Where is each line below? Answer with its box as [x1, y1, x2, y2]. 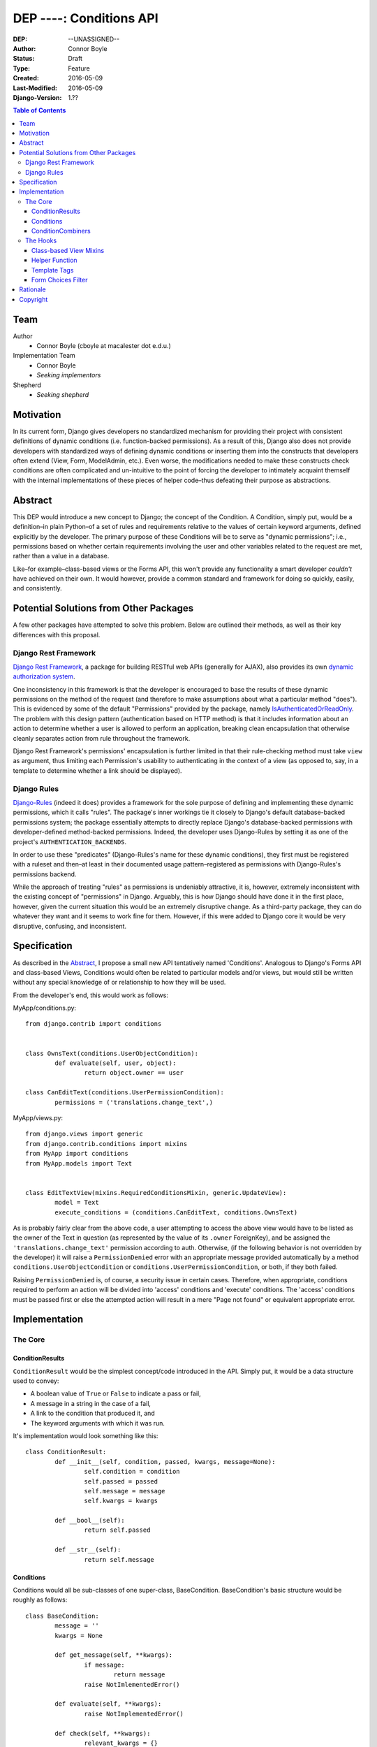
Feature [68, 64, 90, 73]
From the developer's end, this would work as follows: [13, 991, 169, 999]
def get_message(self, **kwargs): [54, 1651, 173, 1659]
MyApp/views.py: [13, 1114, 63, 1122]
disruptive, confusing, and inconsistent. [13, 922, 127, 930]
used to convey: [13, 1377, 59, 1385]
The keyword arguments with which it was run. [30, 1419, 165, 1427]
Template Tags [31, 266, 74, 274]
